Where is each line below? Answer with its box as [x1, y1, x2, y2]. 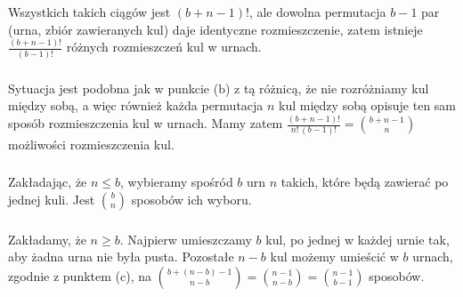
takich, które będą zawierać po [280, 173, 449, 191]
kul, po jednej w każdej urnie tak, [265, 229, 450, 248]
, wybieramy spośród [120, 173, 233, 191]
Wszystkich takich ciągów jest [8, 3, 171, 20]
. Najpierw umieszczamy [119, 229, 252, 248]
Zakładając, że [8, 173, 87, 191]
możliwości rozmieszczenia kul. [8, 134, 175, 153]
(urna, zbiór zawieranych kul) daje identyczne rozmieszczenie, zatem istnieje [8, 20, 423, 38]
